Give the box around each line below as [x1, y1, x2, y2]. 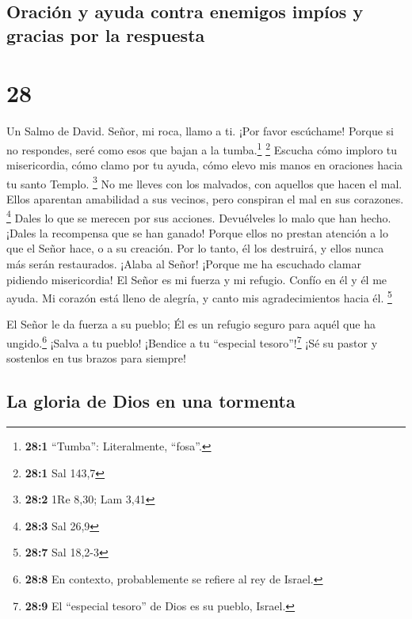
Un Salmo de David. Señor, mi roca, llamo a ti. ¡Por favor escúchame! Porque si [6, 123, 394, 139]
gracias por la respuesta [6, 22, 205, 47]
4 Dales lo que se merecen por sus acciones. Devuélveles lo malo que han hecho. [6, 207, 391, 226]
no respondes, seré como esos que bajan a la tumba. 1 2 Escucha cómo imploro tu [6, 139, 398, 158]
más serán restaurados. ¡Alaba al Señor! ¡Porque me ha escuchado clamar [6, 256, 362, 272]
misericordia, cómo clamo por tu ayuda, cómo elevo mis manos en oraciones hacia [6, 157, 403, 173]
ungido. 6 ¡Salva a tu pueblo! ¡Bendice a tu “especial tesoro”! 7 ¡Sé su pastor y [6, 332, 378, 351]
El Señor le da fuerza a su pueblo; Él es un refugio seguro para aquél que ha [6, 316, 376, 332]
